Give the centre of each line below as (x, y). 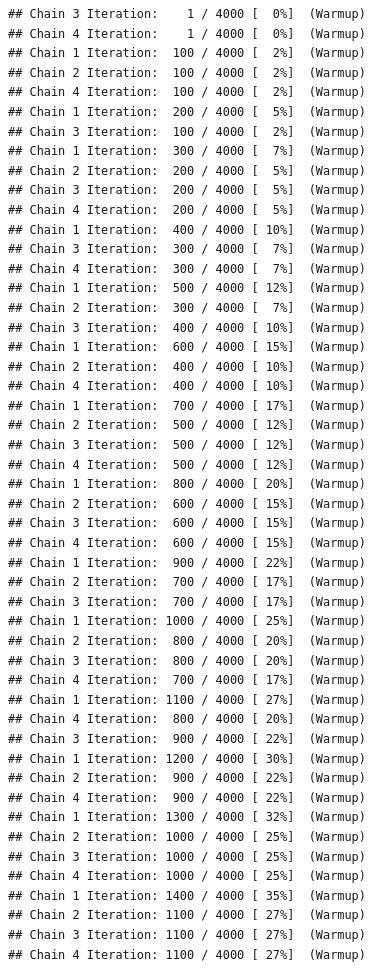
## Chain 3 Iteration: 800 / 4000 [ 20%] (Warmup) (187, 660)
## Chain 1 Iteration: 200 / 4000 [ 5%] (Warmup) (187, 111)
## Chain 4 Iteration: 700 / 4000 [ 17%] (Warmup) (187, 680)
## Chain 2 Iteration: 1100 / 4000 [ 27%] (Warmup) (187, 915)
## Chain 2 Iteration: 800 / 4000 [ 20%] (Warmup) (187, 641)
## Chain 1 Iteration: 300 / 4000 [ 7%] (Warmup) (187, 151)
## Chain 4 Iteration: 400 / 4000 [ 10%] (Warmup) (187, 386)
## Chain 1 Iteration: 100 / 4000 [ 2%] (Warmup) (187, 53)
